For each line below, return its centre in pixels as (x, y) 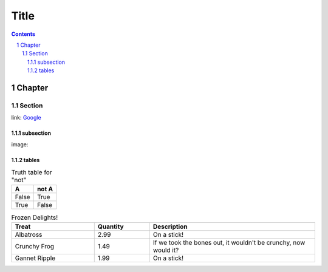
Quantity (111, 226)
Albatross (29, 234)
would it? (166, 250)
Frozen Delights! (34, 217)
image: (20, 144)
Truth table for (32, 172)
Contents (23, 34)
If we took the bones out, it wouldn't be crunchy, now (229, 242)
